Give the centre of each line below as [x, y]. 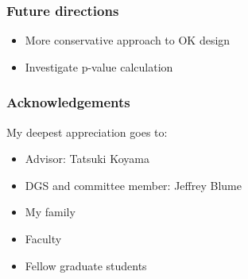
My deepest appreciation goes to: [87, 132]
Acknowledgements [68, 102]
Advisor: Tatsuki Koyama [87, 159]
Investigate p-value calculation [99, 66]
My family [50, 212]
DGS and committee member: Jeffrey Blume [133, 185]
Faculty [43, 238]
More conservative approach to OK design [128, 40]
